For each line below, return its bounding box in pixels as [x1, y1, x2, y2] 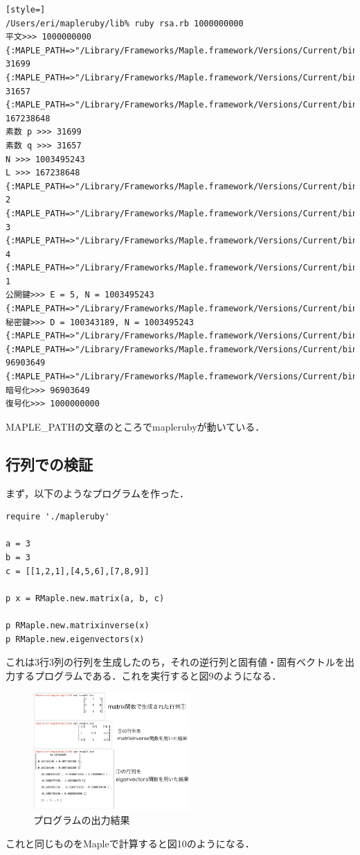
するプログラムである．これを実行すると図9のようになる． [15, 668, 282, 682]
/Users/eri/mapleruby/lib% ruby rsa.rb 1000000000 [6, 18, 244, 28]
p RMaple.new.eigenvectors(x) [6, 634, 145, 644]
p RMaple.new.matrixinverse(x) [6, 620, 150, 630]
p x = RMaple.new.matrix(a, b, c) [6, 593, 165, 603]
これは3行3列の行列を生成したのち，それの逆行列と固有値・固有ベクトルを [6, 655, 345, 669]
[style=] [6, 5, 46, 15]
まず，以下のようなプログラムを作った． [6, 485, 189, 500]
